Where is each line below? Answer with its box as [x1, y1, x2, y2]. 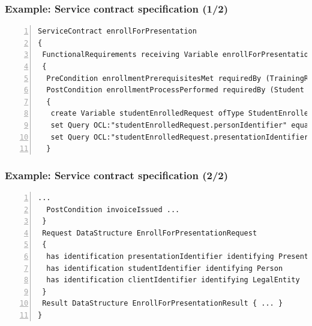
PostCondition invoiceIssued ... [46, 205, 180, 214]
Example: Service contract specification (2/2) [5, 167, 229, 182]
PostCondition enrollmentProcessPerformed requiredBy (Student [46, 86, 304, 95]
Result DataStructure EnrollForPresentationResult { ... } [42, 299, 283, 308]
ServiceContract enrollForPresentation [38, 27, 197, 36]
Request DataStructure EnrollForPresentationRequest [42, 228, 257, 237]
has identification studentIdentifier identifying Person [46, 264, 283, 273]
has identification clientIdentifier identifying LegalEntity [46, 276, 300, 285]
